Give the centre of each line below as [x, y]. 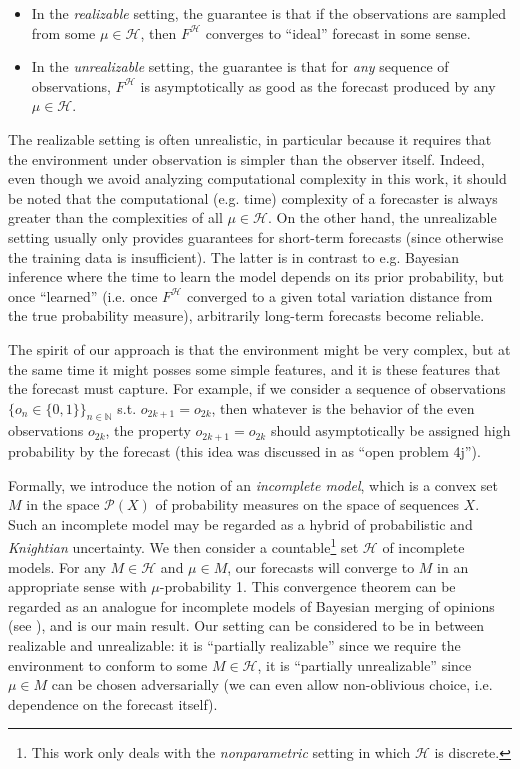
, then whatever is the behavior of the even [343, 407]
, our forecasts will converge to [321, 566]
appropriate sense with [77, 586]
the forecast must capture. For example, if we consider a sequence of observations [257, 388]
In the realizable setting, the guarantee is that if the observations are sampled [269, 13]
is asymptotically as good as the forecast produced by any [318, 85]
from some [63, 32]
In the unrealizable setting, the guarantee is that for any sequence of [240, 66]
